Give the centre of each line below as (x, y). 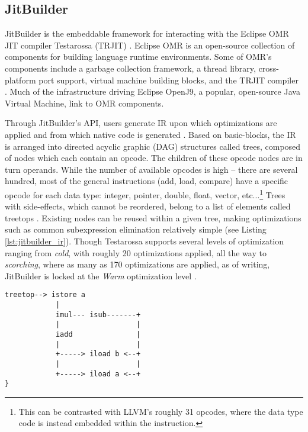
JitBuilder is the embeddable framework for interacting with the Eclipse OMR (147, 33)
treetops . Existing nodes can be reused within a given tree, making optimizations (153, 217)
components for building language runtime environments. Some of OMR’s (138, 57)
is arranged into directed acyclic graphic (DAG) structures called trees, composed (153, 146)
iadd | (98, 334)
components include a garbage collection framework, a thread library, (130, 68)
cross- (269, 68)
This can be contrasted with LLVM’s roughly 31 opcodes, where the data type (161, 411)
